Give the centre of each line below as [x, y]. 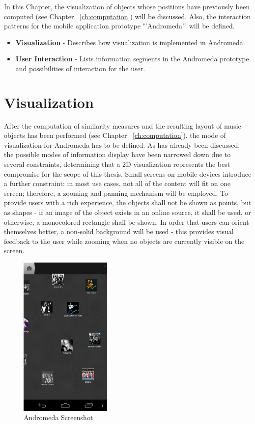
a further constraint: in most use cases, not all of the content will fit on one [117, 183]
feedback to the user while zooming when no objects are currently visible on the [124, 241]
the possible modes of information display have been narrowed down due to [117, 154]
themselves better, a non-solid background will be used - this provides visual [119, 231]
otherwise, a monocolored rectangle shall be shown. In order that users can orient [127, 222]
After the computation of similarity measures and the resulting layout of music [123, 125]
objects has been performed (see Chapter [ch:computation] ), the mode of [115, 135]
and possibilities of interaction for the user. [80, 68]
